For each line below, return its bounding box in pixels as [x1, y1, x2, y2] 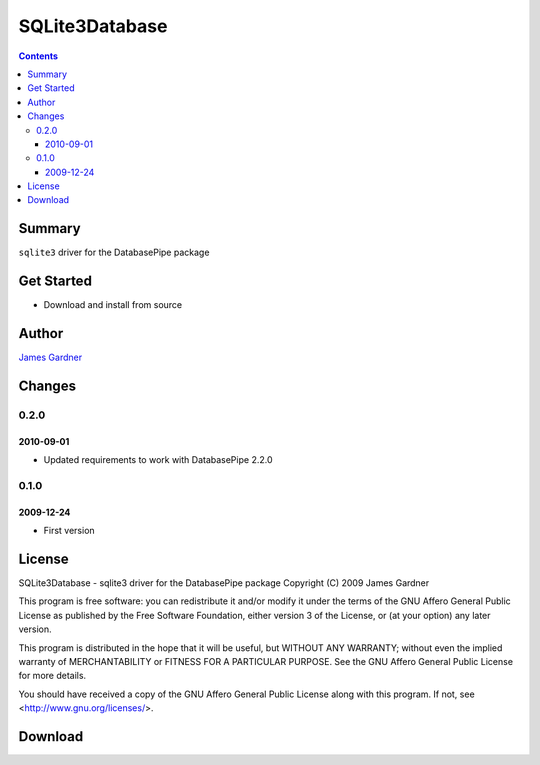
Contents [18, 50, 59, 62]
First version [43, 525, 95, 537]
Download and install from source [43, 299, 183, 311]
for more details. [18, 670, 87, 682]
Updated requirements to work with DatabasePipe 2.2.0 [43, 454, 273, 466]
